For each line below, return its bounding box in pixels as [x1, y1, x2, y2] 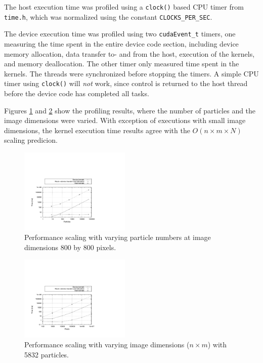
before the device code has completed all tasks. [4, 88, 149, 98]
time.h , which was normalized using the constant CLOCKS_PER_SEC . [4, 11, 212, 22]
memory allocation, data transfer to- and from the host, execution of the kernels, [4, 48, 255, 59]
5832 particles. [24, 349, 69, 359]
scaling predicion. [4, 135, 58, 145]
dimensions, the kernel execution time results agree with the [4, 125, 190, 135]
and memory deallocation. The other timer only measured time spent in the [4, 58, 239, 69]
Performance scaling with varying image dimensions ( [24, 339, 190, 350]
